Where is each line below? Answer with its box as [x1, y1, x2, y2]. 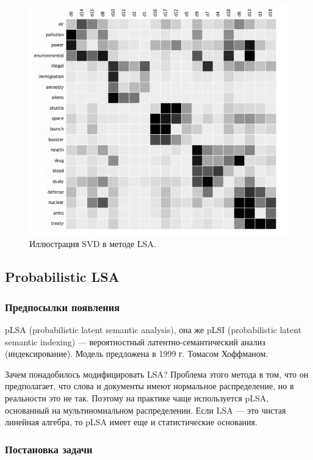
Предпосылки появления [5, 299, 120, 314]
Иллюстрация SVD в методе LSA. [29, 237, 156, 250]
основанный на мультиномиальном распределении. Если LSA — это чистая [5, 403, 286, 416]
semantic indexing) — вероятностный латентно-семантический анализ [5, 335, 265, 348]
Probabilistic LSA [5, 267, 120, 286]
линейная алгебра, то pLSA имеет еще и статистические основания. [5, 415, 257, 428]
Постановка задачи [5, 441, 93, 456]
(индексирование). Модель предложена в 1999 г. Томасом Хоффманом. [5, 347, 268, 360]
